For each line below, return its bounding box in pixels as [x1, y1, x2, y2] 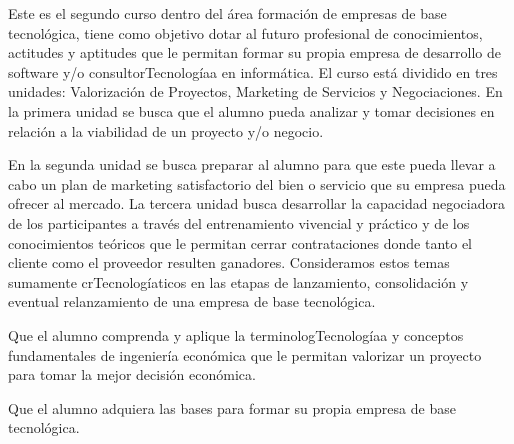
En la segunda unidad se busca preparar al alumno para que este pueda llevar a [8, 154, 496, 175]
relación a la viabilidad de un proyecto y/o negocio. [8, 120, 324, 141]
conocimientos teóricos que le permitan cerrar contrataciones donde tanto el [8, 232, 472, 253]
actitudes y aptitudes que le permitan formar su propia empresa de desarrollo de [8, 42, 501, 63]
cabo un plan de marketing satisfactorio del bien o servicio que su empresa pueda [8, 173, 506, 194]
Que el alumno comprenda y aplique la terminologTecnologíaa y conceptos [8, 324, 464, 345]
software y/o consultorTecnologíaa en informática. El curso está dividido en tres [8, 61, 498, 82]
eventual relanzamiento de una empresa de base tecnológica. [8, 291, 376, 312]
